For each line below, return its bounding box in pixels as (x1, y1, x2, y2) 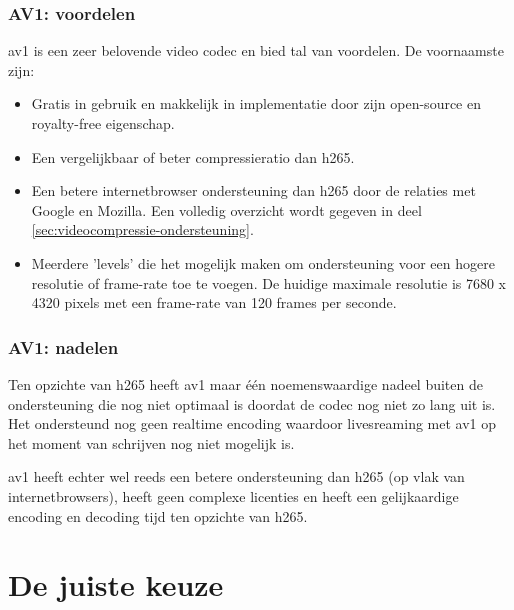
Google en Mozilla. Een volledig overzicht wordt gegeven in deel (31, 199, 422, 220)
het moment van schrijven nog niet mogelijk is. (8, 432, 295, 453)
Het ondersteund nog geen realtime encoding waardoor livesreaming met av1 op (8, 413, 497, 434)
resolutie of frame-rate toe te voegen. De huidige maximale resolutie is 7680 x (31, 272, 507, 293)
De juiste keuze (8, 564, 224, 605)
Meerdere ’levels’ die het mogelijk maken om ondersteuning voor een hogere (31, 252, 495, 273)
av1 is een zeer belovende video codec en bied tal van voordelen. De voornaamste (8, 40, 504, 61)
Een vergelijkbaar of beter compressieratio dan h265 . (31, 146, 355, 167)
